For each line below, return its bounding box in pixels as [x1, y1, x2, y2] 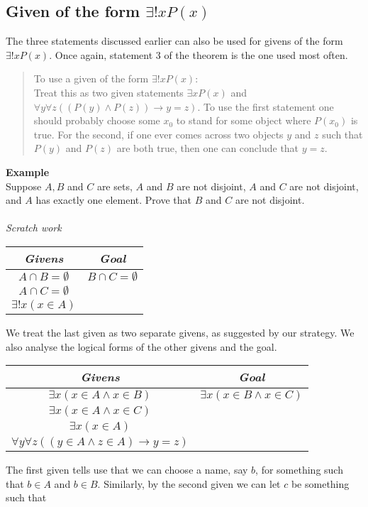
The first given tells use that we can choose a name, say [6, 462, 248, 477]
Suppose [6, 178, 42, 193]
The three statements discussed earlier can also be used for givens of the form [6, 33, 343, 48]
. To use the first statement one [197, 99, 334, 114]
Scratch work [6, 220, 62, 235]
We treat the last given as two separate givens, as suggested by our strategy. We [6, 325, 355, 339]
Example [6, 164, 50, 179]
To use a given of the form [33, 71, 149, 86]
